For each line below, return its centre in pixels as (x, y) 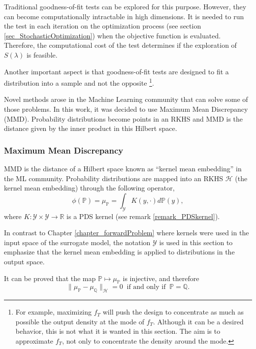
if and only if (146, 287)
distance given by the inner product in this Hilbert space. (91, 128)
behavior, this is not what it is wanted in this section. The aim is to (118, 331)
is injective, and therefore (161, 278)
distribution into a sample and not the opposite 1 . (79, 82)
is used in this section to (196, 242)
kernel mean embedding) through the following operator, (89, 188)
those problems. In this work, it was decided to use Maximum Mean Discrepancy (126, 109)
